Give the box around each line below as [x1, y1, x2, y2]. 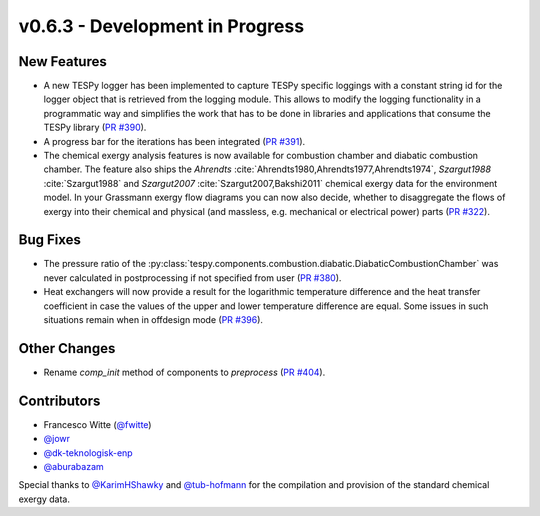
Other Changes [18, 340, 116, 357]
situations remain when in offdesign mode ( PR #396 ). [43, 314, 264, 326]
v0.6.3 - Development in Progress [18, 15, 305, 37]
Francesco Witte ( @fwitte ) [43, 418, 152, 430]
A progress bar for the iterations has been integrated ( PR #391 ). [43, 135, 306, 147]
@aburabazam [43, 461, 104, 473]
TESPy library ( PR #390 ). [43, 121, 147, 134]
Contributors [18, 392, 101, 409]
